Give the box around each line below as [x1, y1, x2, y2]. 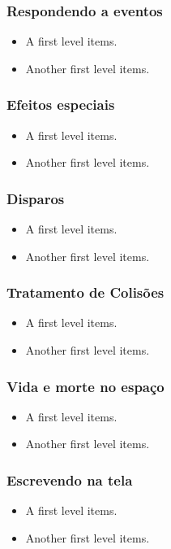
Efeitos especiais [6, 94, 115, 115]
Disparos [6, 188, 65, 208]
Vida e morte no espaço [6, 376, 165, 396]
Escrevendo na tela [6, 469, 133, 490]
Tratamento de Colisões [6, 282, 165, 303]
